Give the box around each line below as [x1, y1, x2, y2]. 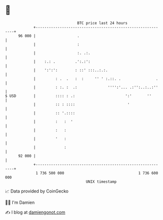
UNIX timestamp [85, 179, 117, 184]
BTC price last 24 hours [77, 21, 128, 25]
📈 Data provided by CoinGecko [5, 188, 69, 194]
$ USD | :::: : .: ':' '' [5, 93, 152, 98]
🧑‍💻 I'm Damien [5, 199, 35, 205]
